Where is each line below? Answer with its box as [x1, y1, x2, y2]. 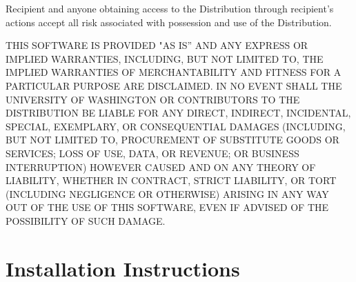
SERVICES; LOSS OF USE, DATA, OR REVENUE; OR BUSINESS [6, 145, 299, 160]
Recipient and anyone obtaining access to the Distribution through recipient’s [6, 1, 334, 15]
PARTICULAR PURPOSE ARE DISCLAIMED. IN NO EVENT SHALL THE [6, 78, 342, 92]
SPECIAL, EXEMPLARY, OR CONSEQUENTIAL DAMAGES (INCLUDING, [6, 119, 346, 133]
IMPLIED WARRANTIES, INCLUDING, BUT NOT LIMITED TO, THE [6, 51, 324, 66]
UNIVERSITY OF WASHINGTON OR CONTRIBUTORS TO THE [6, 92, 300, 106]
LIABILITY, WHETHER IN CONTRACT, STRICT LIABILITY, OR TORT [6, 173, 337, 188]
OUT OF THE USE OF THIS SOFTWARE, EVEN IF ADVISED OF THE [6, 200, 329, 214]
